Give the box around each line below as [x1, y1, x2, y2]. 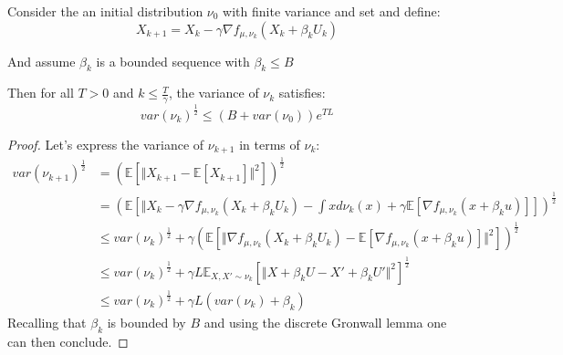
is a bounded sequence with [96, 51, 250, 70]
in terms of [239, 134, 300, 153]
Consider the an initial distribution [7, 2, 203, 20]
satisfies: [278, 83, 326, 102]
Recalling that [7, 312, 87, 331]
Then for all [7, 83, 74, 102]
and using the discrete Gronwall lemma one [203, 312, 447, 331]
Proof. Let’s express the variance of [7, 134, 204, 153]
